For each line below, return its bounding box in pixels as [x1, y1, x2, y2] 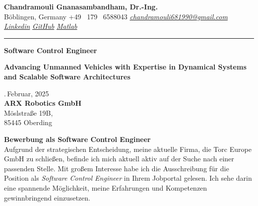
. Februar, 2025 [4, 88, 49, 98]
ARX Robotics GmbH [4, 98, 82, 108]
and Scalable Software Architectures [4, 71, 130, 81]
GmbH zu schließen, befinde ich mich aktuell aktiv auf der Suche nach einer [4, 153, 234, 164]
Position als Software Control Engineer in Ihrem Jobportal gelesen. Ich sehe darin [4, 173, 252, 183]
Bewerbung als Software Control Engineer [4, 134, 151, 144]
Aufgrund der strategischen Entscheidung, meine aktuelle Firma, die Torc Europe [4, 143, 252, 154]
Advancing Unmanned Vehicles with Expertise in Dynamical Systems [4, 62, 247, 72]
